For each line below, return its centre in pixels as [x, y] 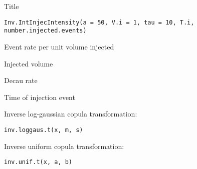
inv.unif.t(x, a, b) [38, 162]
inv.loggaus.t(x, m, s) [44, 130]
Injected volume [29, 63]
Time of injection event [40, 97]
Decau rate [21, 80]
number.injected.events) [45, 31]
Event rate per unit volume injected [59, 46]
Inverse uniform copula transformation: [64, 146]
